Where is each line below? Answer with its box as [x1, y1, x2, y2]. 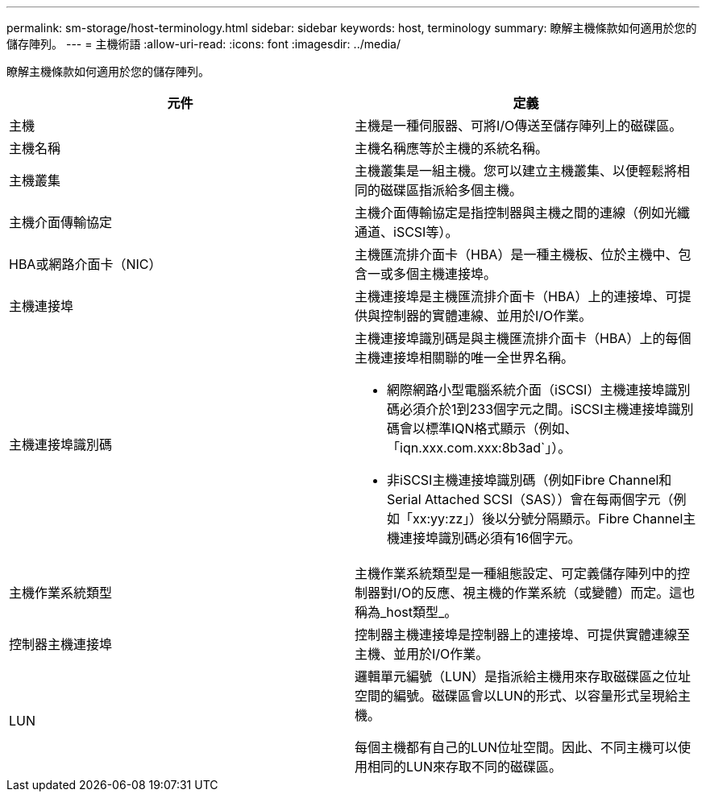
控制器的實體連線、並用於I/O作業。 [380, 308, 592, 324]
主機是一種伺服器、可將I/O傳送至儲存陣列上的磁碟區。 [355, 118, 683, 134]
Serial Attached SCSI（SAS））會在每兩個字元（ [387, 491, 674, 507]
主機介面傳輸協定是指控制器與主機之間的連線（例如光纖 [355, 205, 691, 221]
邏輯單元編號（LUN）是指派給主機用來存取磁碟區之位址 [355, 668, 691, 684]
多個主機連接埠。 [393, 266, 497, 282]
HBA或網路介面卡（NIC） [9, 256, 162, 272]
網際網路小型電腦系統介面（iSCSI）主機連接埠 [387, 382, 665, 398]
